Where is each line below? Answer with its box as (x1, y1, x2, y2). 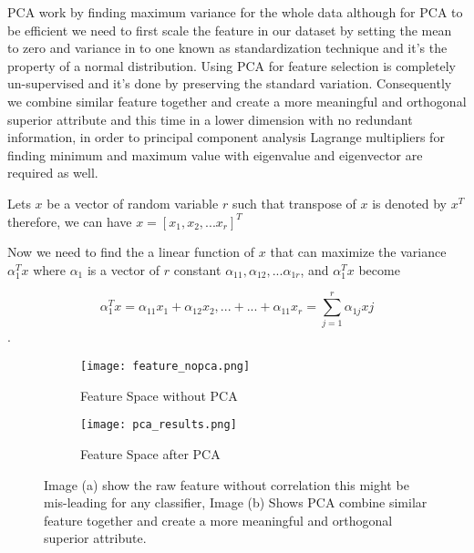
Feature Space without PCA (80, 385, 238, 405)
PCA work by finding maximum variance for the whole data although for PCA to (7, 3, 463, 21)
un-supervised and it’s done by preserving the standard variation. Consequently (7, 74, 452, 93)
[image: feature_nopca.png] (80, 360, 251, 374)
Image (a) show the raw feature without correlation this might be (44, 475, 409, 494)
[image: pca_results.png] (80, 418, 237, 432)
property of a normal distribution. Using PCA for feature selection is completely (7, 56, 456, 75)
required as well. (7, 163, 98, 182)
